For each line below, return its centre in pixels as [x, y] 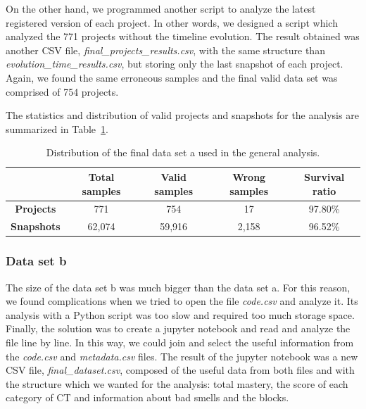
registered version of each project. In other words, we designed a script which [172, 22]
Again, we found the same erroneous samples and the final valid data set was [172, 77]
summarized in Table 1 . [57, 128]
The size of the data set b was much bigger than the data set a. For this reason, [178, 287]
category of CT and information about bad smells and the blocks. [147, 397]
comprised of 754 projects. [62, 91]
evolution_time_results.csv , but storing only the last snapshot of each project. [175, 64]
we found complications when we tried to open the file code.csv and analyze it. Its [182, 301]
